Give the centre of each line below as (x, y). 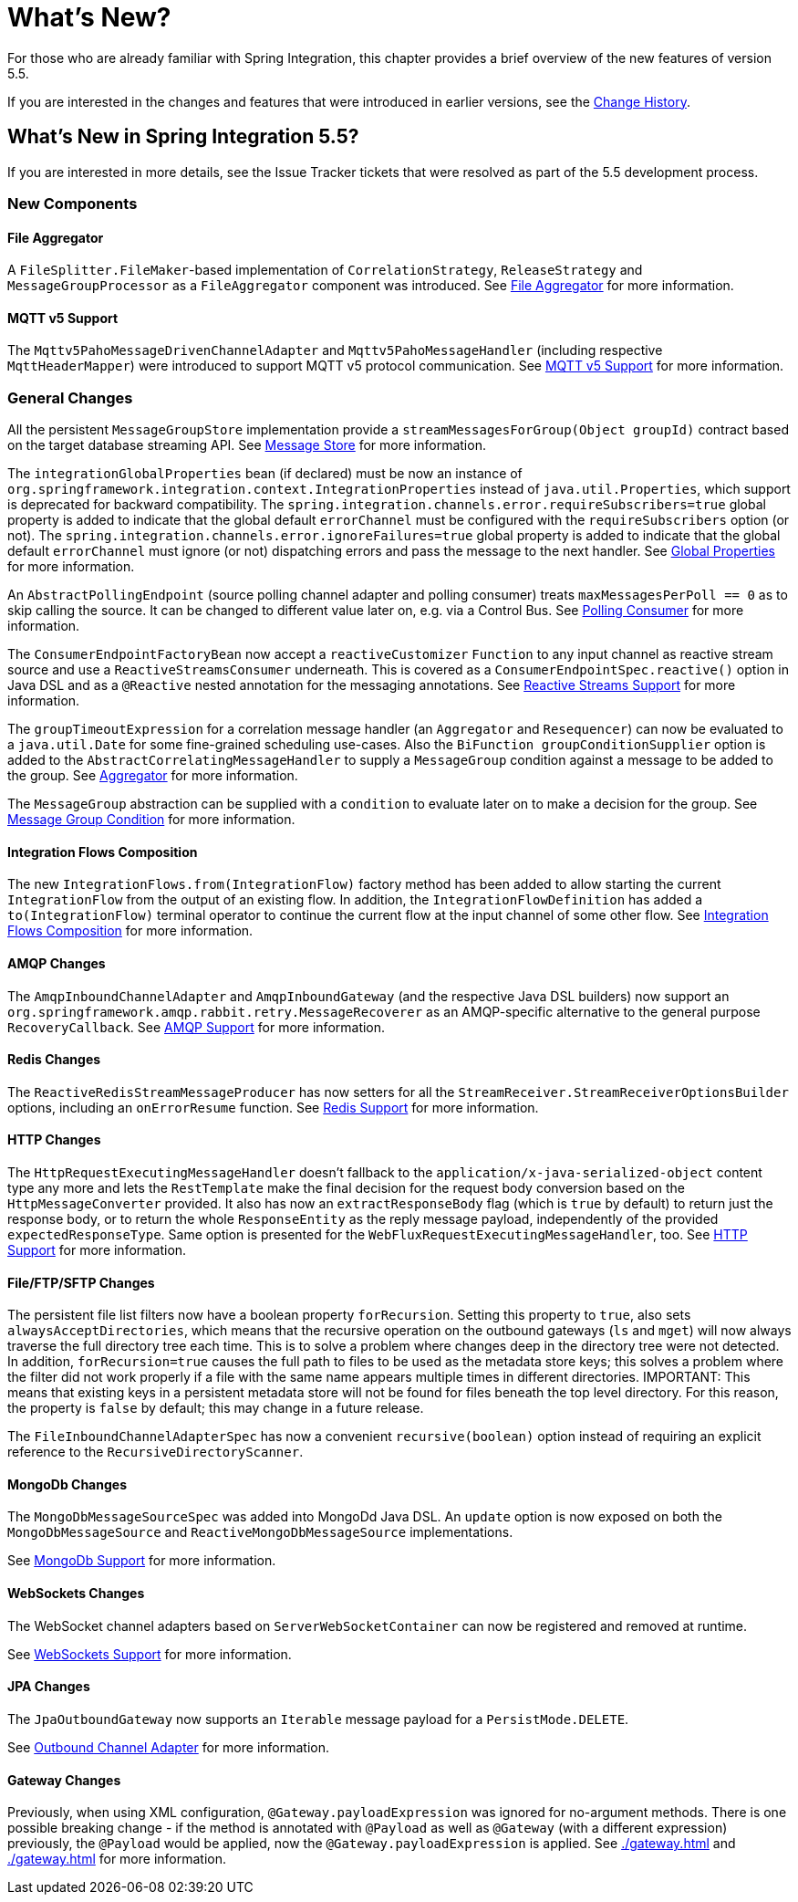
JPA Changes (49, 1687)
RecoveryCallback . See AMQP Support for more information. (197, 1027)
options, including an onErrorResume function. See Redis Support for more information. (273, 1107)
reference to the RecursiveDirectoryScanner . (155, 1452)
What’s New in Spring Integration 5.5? (183, 137)
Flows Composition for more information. (130, 931)
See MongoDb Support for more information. (142, 1561)
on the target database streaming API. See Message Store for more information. (247, 445)
